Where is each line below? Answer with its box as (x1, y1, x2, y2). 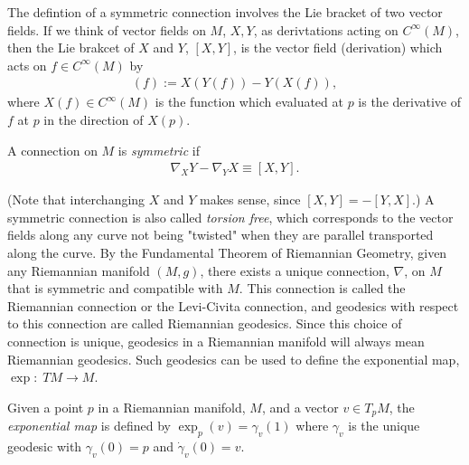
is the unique (348, 416, 420, 435)
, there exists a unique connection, (200, 261, 389, 280)
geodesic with (7, 437, 82, 455)
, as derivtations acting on (253, 20, 399, 39)
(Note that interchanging (7, 190, 145, 209)
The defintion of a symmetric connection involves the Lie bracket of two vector (7, 3, 443, 21)
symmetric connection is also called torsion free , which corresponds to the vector (7, 207, 454, 226)
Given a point (7, 397, 84, 416)
